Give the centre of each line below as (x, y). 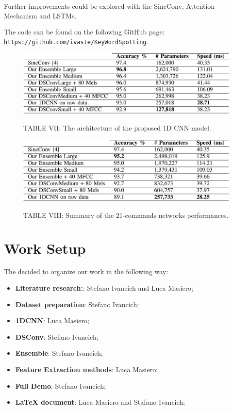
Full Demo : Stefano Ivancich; (60, 385)
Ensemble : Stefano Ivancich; (59, 353)
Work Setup (45, 248)
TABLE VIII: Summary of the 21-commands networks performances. (126, 215)
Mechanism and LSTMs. (40, 15)
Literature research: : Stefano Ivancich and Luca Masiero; (104, 287)
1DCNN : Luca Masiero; (52, 320)
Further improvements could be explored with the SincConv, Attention (109, 6)
